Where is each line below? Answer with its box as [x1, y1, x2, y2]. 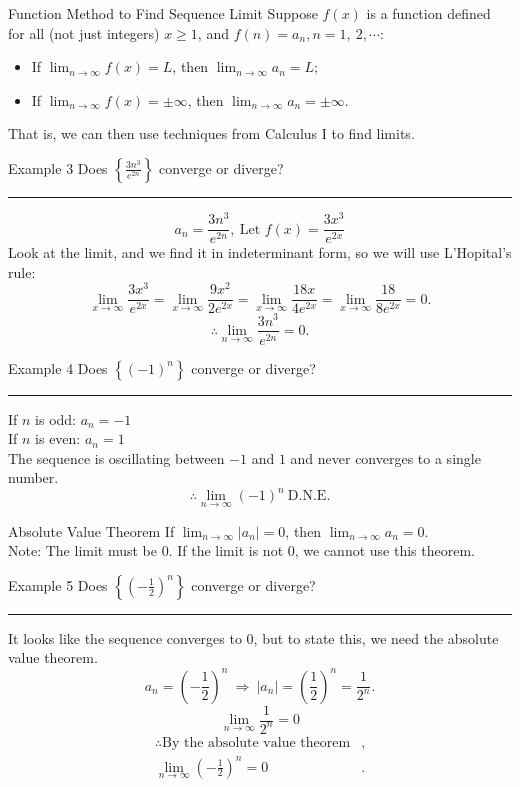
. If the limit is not [168, 540, 284, 561]
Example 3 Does [8, 157, 108, 178]
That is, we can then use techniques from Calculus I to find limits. [8, 123, 415, 144]
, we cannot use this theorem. [294, 540, 475, 561]
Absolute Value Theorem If [8, 520, 175, 541]
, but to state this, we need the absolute [253, 627, 499, 648]
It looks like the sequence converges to [8, 627, 242, 648]
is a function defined [366, 3, 491, 23]
